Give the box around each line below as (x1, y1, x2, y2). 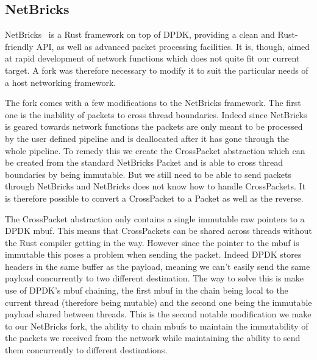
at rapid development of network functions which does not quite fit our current (5, 52, 300, 65)
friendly (5, 40, 34, 52)
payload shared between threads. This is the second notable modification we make (5, 308, 312, 320)
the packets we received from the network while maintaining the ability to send (5, 331, 301, 344)
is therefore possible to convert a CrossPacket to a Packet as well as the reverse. (5, 191, 304, 204)
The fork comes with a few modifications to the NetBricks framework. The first (5, 96, 301, 109)
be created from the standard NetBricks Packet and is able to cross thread (5, 156, 283, 169)
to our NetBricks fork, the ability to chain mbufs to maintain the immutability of (5, 319, 308, 332)
